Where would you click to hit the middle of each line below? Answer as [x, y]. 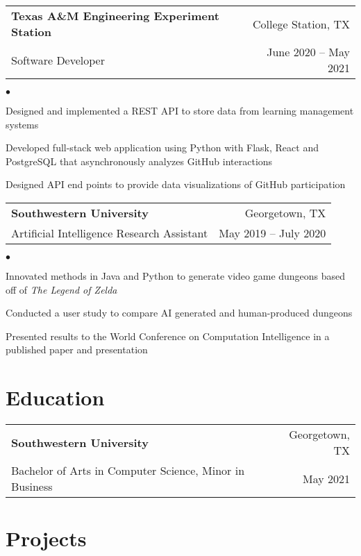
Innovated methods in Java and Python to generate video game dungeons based [176, 275]
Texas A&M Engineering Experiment [115, 16]
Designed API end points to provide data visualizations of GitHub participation [176, 184]
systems [22, 124]
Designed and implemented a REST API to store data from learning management [180, 110]
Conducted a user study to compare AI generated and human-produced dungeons [179, 313]
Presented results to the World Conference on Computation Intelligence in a [168, 336]
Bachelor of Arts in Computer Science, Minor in [128, 471]
